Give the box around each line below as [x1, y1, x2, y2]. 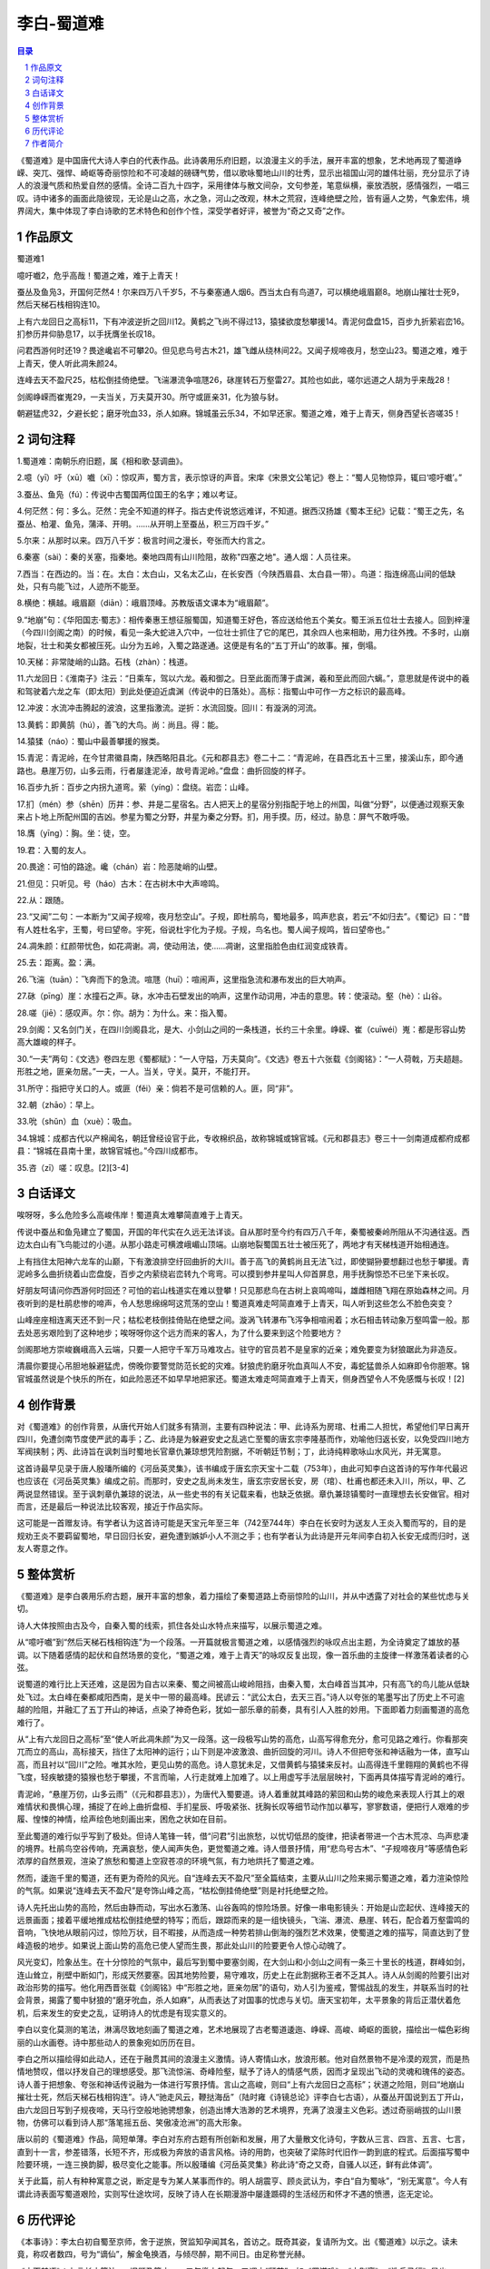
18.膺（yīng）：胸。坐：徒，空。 [16, 828, 135, 839]
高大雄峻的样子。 [16, 1036, 81, 1047]
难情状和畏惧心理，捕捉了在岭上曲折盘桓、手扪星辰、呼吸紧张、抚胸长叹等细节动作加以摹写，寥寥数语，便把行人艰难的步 [16, 1801, 470, 1812]
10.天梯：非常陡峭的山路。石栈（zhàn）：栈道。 [16, 656, 193, 667]
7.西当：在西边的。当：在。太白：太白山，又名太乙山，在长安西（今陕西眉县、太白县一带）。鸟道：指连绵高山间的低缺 [16, 568, 456, 579]
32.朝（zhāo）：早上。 [16, 1099, 100, 1110]
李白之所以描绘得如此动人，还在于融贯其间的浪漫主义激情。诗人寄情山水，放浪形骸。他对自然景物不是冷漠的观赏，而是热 [16, 2053, 470, 2064]
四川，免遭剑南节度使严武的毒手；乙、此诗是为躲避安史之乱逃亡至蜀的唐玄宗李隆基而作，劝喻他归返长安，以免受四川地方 [16, 1434, 470, 1445]
